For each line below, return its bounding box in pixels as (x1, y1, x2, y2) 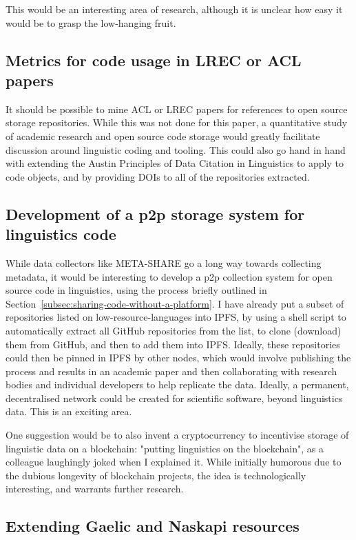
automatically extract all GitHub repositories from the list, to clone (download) (6, 323, 342, 337)
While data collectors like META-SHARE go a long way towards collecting (6, 255, 322, 270)
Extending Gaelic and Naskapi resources (6, 515, 300, 537)
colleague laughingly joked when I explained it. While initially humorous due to (6, 454, 342, 469)
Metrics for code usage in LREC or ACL (6, 49, 302, 70)
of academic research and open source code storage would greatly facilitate (6, 128, 320, 143)
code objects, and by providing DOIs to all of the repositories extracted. (6, 169, 310, 183)
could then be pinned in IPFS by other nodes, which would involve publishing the (6, 350, 351, 365)
